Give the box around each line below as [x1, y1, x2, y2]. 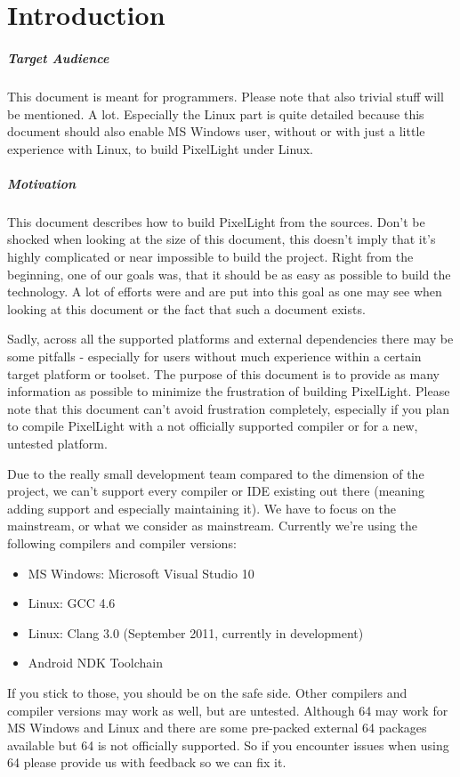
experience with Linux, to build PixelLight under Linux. [7, 139, 313, 158]
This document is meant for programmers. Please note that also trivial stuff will [7, 86, 444, 105]
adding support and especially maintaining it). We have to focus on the [7, 498, 397, 517]
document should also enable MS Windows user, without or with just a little [7, 122, 425, 141]
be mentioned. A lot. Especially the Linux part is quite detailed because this [7, 104, 424, 123]
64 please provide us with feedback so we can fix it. [7, 753, 286, 772]
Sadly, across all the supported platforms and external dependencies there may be [7, 329, 454, 348]
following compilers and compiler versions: [7, 533, 237, 552]
